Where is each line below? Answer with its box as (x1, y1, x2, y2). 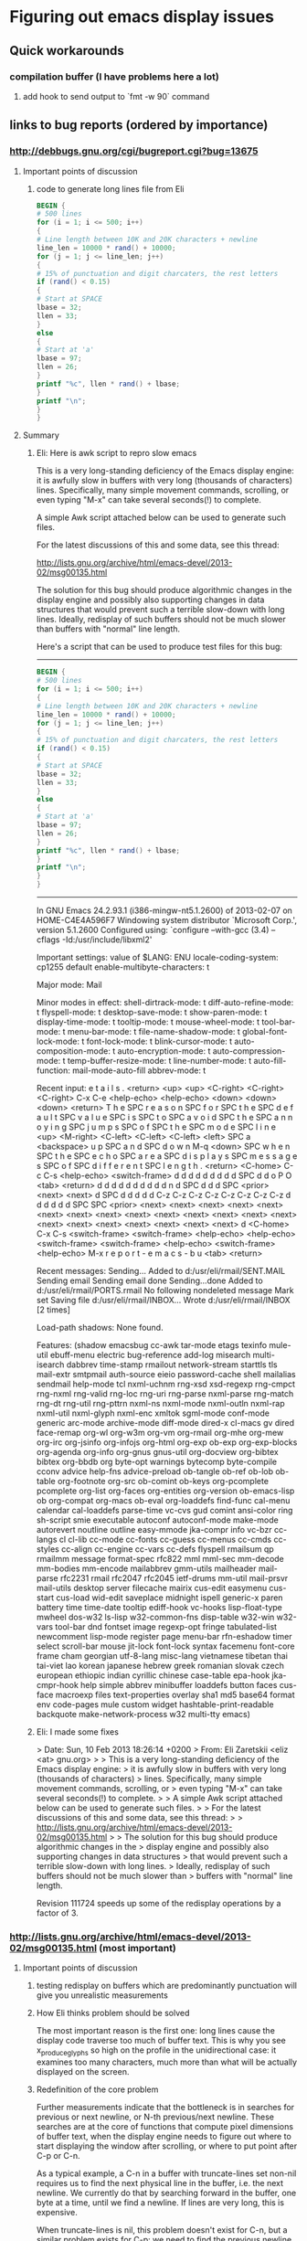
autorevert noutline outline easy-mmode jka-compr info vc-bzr (36, 1524, 272, 1535)
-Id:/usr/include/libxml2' (61, 934, 153, 945)
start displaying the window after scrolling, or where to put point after (36, 2140, 298, 2151)
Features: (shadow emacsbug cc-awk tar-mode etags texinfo (36, 1340, 268, 1351)
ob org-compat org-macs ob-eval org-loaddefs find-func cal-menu (36, 1495, 291, 1506)
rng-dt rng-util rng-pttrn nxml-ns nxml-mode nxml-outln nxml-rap (36, 1398, 285, 1409)
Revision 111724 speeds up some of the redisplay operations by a (36, 1898, 281, 1909)
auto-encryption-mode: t (117, 1046, 211, 1057)
